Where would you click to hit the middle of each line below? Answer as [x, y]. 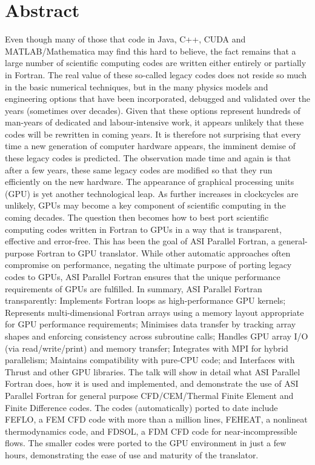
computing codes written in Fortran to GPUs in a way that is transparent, [143, 229]
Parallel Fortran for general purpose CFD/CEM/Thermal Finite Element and [149, 395]
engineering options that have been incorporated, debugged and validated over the [157, 99]
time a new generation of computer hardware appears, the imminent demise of [150, 146]
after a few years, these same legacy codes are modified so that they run [139, 169]
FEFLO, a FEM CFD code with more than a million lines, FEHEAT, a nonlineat [156, 419]
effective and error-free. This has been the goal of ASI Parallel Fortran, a [140, 241]
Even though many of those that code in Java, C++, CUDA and [125, 39]
